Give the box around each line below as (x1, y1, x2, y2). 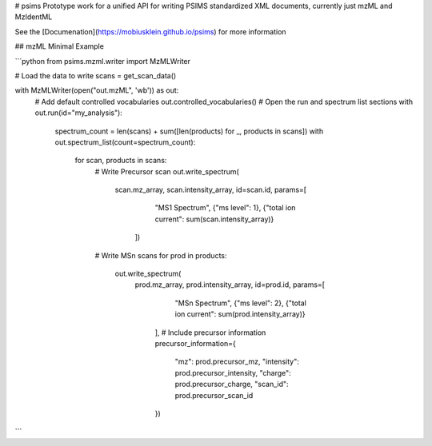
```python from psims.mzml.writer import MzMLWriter (14, 56, 191, 66)
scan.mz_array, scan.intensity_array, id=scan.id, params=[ (114, 185, 307, 195)
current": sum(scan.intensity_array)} (154, 214, 274, 224)
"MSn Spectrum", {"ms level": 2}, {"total (174, 298, 307, 308)
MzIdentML (14, 12, 53, 22)
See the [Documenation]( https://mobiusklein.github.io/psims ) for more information (14, 26, 287, 36)
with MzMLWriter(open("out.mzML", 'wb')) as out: (14, 86, 179, 95)
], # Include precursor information (154, 328, 266, 337)
